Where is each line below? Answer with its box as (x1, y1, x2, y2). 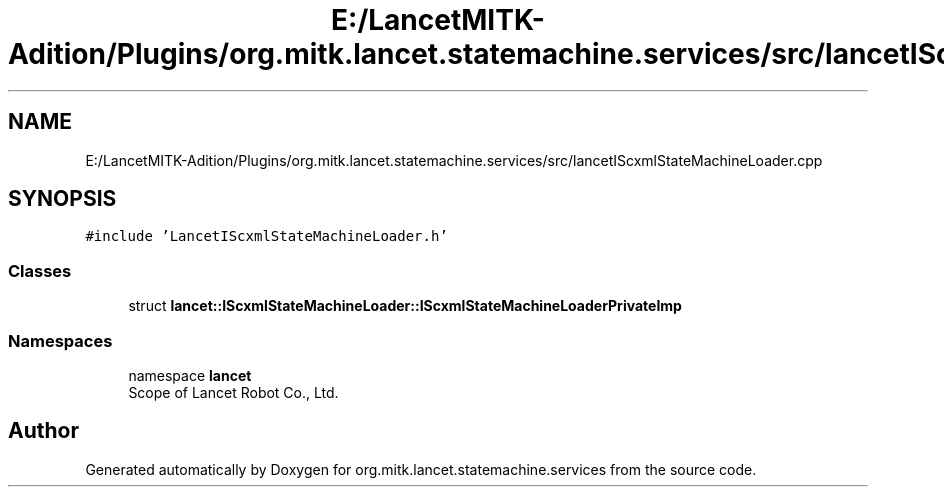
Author (8, 418, 79, 444)
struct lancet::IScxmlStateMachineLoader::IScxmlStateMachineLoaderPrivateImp (128, 297, 682, 315)
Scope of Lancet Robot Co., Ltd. (128, 383, 339, 401)
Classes (8, 260, 72, 281)
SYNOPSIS (8, 186, 117, 212)
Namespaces (8, 330, 113, 351)
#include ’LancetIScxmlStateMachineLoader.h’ (85, 228, 448, 245)
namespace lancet (128, 366, 252, 384)
